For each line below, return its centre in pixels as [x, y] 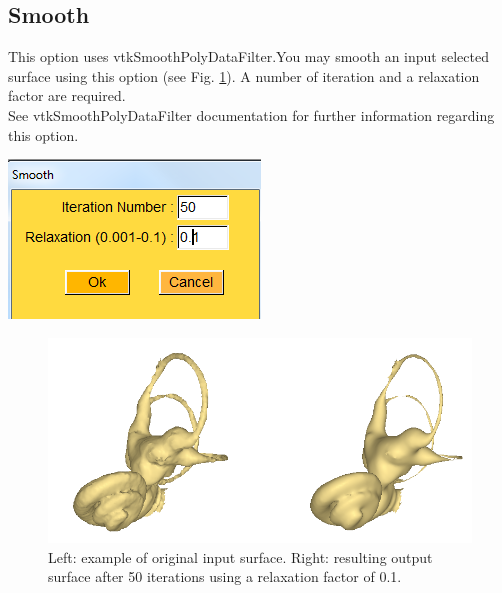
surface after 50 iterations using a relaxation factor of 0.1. [225, 576]
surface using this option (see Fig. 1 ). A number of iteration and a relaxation [244, 75]
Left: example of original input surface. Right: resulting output [240, 556]
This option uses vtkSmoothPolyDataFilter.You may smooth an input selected [248, 56]
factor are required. [67, 95]
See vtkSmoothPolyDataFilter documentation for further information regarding [251, 114]
